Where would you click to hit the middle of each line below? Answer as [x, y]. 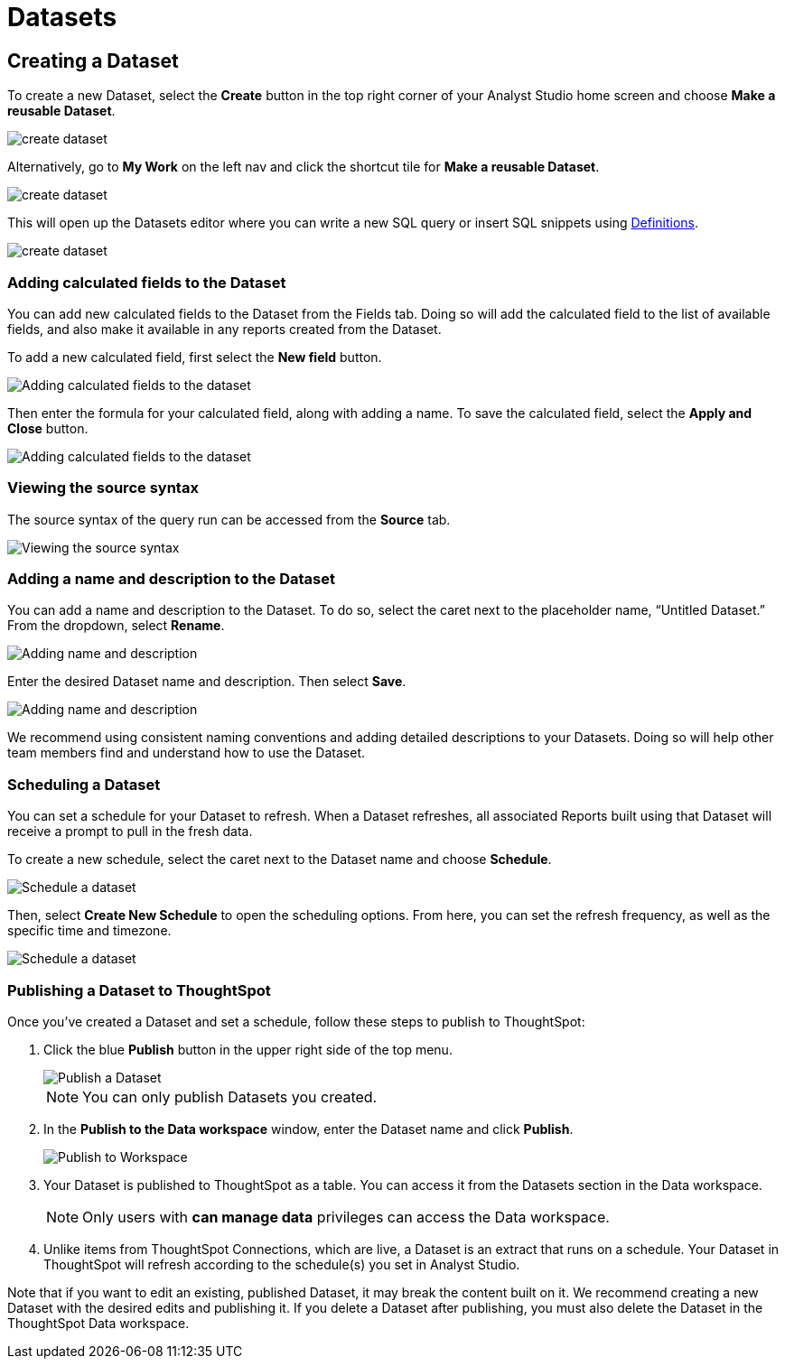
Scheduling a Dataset [84, 784]
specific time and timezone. [89, 931]
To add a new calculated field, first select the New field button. [195, 357]
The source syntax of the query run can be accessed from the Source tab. [229, 519]
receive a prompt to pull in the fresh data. [130, 832]
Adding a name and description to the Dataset [171, 579]
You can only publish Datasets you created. [230, 1097]
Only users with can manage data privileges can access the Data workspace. [346, 1217]
